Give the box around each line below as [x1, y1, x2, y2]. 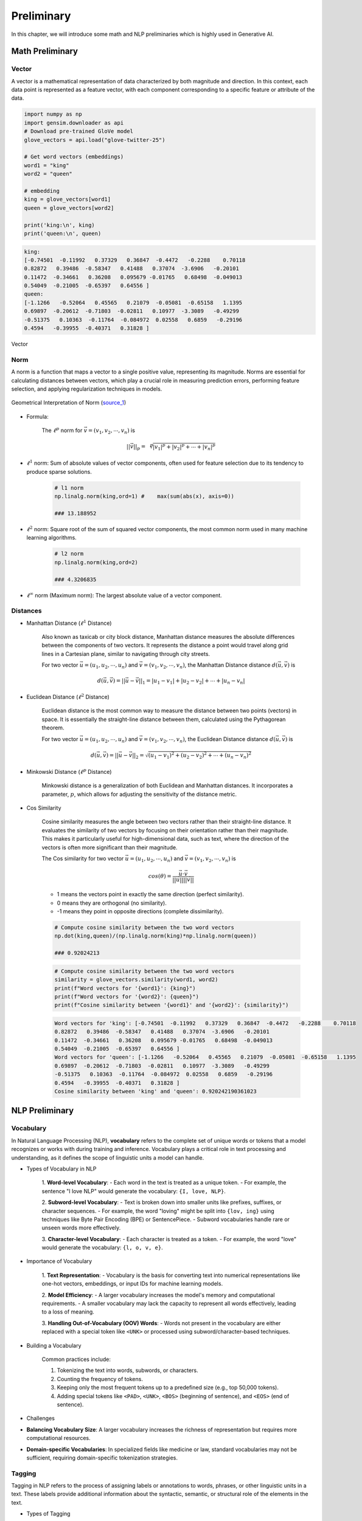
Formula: [26, 412, 49, 420]
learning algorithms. [26, 534, 77, 541]
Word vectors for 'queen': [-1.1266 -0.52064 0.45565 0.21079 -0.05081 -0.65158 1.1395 [54, 1054, 356, 1061]
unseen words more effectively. [41, 1224, 121, 1231]
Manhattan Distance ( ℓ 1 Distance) [26, 618, 112, 627]
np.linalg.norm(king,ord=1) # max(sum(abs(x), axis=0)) [54, 493, 234, 500]
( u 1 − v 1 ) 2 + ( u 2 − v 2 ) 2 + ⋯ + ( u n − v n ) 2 [148, 751, 252, 761]
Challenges [26, 1415, 55, 1422]
